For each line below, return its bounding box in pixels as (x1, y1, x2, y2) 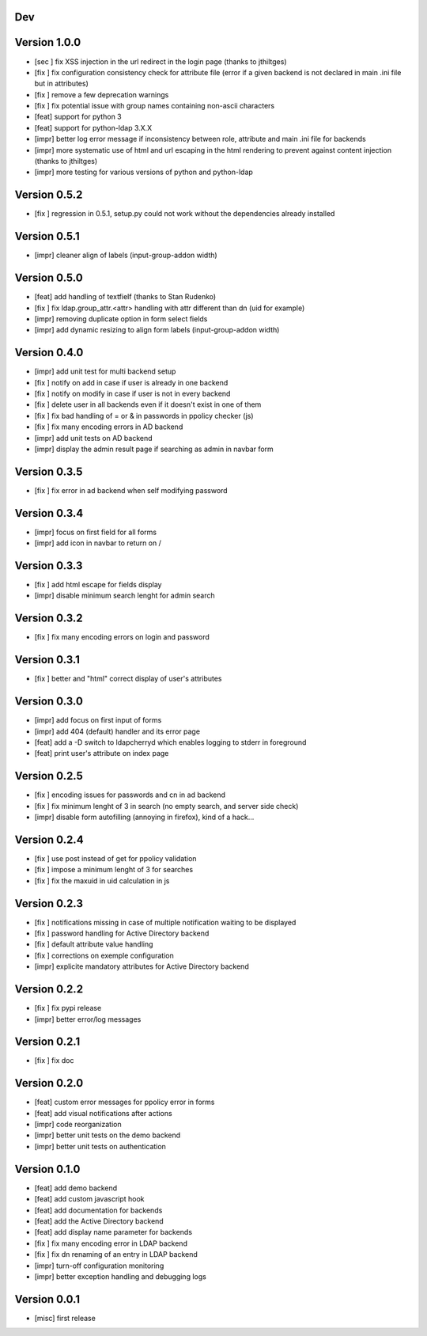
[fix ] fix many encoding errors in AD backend (34, 422, 183, 431)
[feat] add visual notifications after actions (34, 1108, 173, 1118)
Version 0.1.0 (14, 1162, 81, 1175)
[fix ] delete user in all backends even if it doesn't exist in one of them (34, 400, 262, 409)
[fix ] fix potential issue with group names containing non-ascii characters (34, 101, 275, 111)
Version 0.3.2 (14, 612, 83, 625)
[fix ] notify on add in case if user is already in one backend (34, 378, 229, 387)
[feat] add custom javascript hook (34, 1194, 145, 1204)
